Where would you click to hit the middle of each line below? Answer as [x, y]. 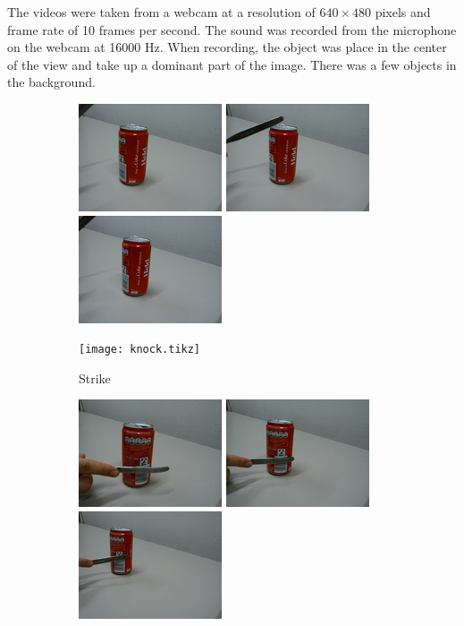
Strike [95, 377]
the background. [51, 82]
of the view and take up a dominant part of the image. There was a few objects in [232, 64]
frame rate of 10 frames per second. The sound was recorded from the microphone [232, 29]
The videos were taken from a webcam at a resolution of [161, 12]
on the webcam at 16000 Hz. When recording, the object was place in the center [227, 47]
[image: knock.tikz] [140, 350]
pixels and [403, 12]
